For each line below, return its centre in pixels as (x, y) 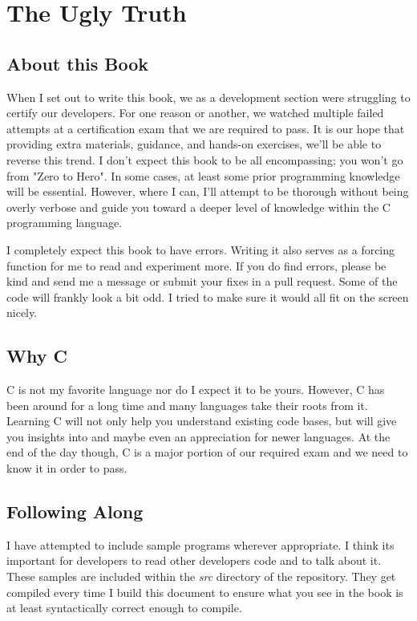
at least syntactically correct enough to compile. (124, 608)
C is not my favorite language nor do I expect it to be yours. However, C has (196, 390)
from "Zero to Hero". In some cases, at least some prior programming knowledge (203, 175)
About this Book (78, 63)
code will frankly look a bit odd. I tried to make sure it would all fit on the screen (208, 296)
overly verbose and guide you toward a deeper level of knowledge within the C (198, 207)
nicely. (22, 313)
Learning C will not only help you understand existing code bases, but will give (202, 421)
